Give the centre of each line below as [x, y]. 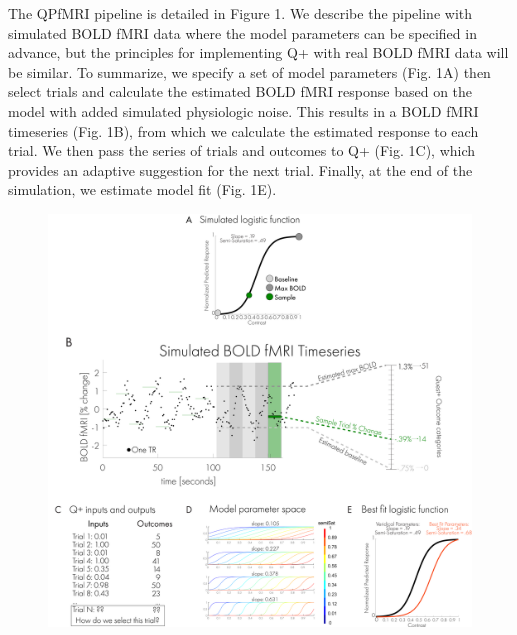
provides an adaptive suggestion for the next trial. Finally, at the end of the [240, 169]
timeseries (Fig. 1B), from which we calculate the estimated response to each [243, 130]
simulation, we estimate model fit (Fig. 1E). [142, 189]
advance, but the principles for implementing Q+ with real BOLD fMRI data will [258, 52]
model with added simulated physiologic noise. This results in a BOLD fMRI [243, 110]
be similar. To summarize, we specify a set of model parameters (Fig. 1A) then [249, 71]
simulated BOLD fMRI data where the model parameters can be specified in [242, 32]
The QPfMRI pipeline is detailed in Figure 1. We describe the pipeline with [240, 13]
